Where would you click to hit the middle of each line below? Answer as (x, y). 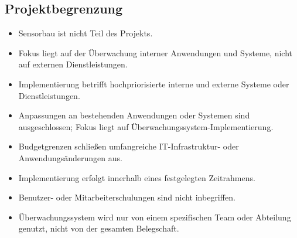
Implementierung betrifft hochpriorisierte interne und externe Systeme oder (154, 84)
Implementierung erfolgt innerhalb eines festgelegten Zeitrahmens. (137, 177)
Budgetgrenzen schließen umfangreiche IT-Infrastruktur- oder (129, 146)
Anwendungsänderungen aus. (70, 157)
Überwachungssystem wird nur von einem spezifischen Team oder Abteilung (155, 217)
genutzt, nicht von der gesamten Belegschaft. (99, 228)
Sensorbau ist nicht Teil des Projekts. (86, 33)
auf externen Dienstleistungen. (73, 64)
